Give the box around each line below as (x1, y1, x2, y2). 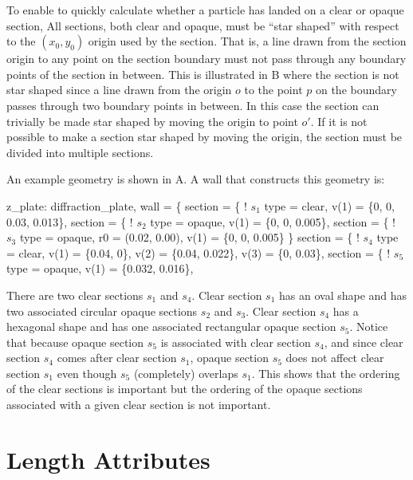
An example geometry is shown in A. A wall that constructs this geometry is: (6, 171, 385, 187)
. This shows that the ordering (251, 364, 400, 381)
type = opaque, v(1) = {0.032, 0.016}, (6, 260, 194, 277)
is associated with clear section (160, 333, 311, 350)
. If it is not (310, 112, 368, 129)
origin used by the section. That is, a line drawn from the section (88, 33, 407, 49)
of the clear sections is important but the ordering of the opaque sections (6, 380, 363, 397)
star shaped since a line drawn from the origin (6, 81, 232, 98)
